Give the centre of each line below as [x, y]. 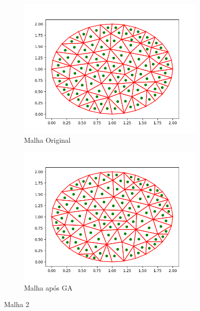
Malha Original [47, 140]
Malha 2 [17, 304]
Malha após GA [48, 287]
